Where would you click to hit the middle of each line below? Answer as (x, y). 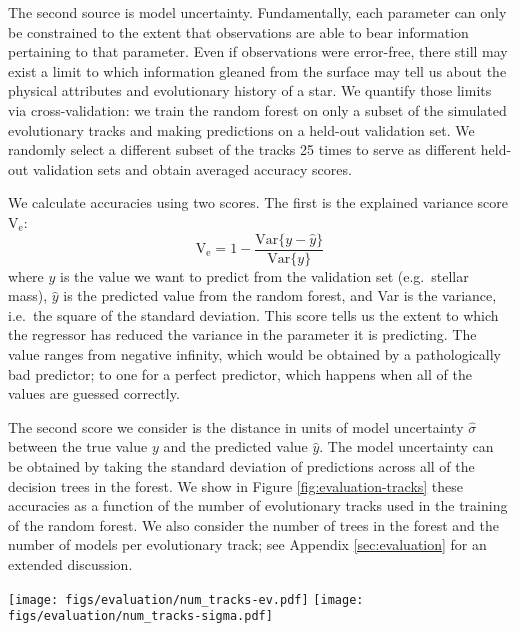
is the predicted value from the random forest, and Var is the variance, (280, 295)
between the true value (78, 446)
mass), (28, 295)
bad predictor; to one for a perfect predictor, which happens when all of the (240, 373)
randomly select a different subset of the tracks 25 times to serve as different (242, 149)
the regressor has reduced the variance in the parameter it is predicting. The (242, 334)
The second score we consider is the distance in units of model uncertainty (236, 426)
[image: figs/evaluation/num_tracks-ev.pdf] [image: (186, 599)
